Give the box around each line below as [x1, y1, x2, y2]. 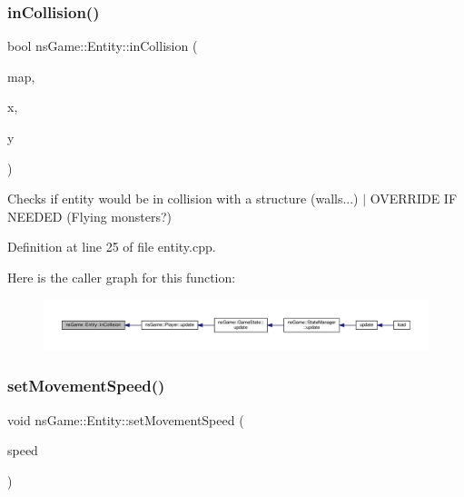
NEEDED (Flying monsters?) [7, 206, 173, 225]
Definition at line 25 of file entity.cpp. [7, 237, 216, 256]
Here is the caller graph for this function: [7, 267, 236, 286]
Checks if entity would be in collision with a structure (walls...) [7, 189, 359, 208]
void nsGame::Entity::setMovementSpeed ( [7, 410, 244, 429]
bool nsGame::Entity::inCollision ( [7, 36, 198, 55]
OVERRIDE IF [370, 189, 458, 208]
